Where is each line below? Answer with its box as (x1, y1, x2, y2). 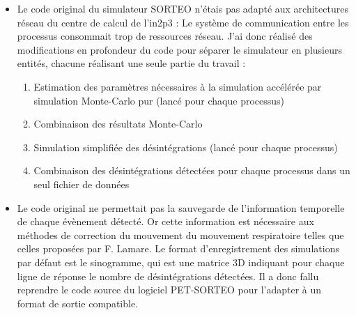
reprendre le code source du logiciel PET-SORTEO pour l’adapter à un (17, 282, 322, 297)
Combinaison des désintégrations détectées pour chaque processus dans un (33, 163, 350, 178)
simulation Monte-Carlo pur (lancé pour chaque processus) (33, 93, 285, 107)
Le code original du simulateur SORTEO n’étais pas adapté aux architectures (17, 1, 348, 15)
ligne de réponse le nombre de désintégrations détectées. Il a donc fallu (17, 268, 319, 283)
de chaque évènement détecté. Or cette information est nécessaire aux (17, 214, 314, 229)
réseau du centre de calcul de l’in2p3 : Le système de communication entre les (17, 15, 349, 29)
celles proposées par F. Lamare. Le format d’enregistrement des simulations (17, 241, 339, 256)
